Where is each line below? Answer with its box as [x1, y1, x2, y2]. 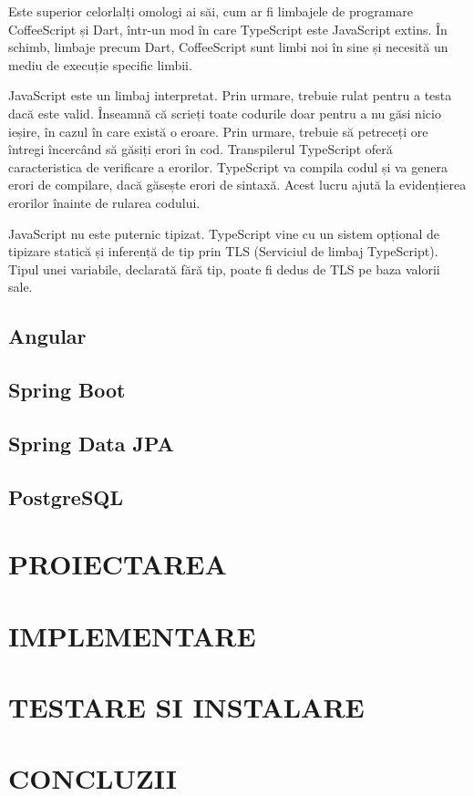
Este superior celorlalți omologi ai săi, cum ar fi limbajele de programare [8, 2, 414, 20]
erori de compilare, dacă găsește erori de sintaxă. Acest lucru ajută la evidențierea [8, 175, 467, 194]
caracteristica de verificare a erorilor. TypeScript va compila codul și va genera [8, 157, 448, 176]
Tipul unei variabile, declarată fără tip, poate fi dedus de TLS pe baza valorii [8, 259, 440, 278]
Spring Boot [8, 376, 126, 404]
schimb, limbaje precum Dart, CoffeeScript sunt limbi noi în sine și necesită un [8, 37, 448, 57]
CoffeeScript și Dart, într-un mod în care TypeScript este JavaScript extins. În [8, 19, 448, 38]
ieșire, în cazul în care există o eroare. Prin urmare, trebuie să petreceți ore [8, 121, 428, 140]
